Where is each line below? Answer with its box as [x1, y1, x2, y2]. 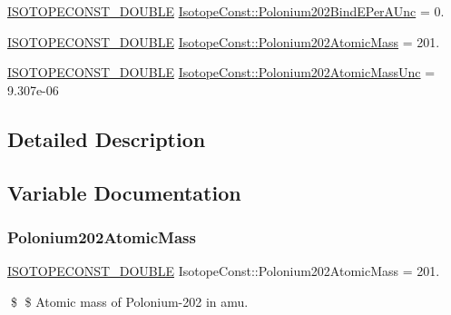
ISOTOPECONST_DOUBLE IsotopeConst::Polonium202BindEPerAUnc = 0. [7, 2, 445, 20]
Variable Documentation [7, 178, 241, 206]
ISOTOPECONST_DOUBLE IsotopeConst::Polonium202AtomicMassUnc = [7, 63, 436, 82]
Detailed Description [7, 124, 206, 153]
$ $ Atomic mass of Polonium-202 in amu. [10, 291, 249, 310]
